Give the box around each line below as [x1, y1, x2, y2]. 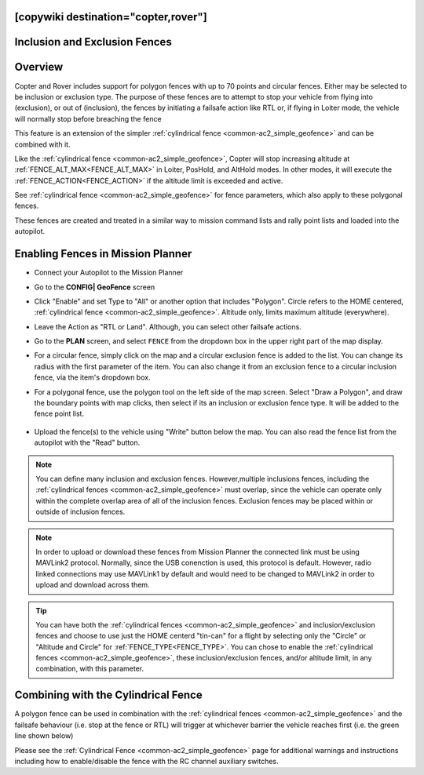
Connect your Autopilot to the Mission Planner [34, 267, 184, 278]
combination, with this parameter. [35, 664, 144, 674]
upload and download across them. [35, 580, 150, 590]
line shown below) [14, 731, 74, 740]
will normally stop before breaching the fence [14, 114, 162, 123]
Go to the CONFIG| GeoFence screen [34, 282, 155, 292]
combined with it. [14, 140, 71, 149]
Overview [14, 60, 64, 74]
